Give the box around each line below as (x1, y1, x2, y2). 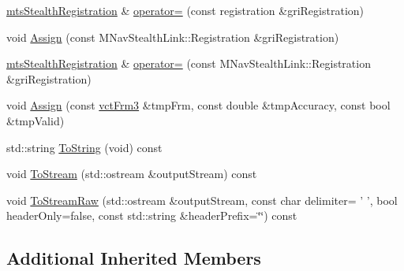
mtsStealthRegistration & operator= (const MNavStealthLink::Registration (6, 55, 371, 72)
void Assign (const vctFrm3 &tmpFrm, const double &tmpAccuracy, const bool (6, 97, 391, 113)
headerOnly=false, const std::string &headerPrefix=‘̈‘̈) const (6, 207, 297, 224)
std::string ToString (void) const (6, 139, 163, 155)
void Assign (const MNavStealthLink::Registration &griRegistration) (6, 28, 339, 45)
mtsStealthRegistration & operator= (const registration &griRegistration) (6, 2, 364, 18)
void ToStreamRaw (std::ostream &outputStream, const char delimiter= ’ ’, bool (6, 191, 398, 208)
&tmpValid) (6, 112, 65, 128)
